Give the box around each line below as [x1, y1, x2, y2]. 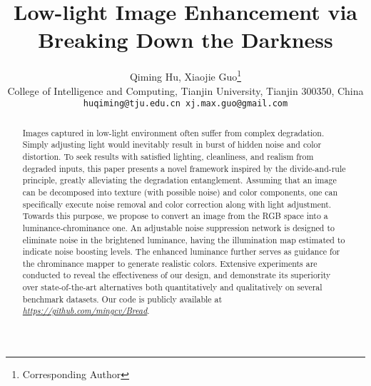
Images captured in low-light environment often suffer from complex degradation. [22, 126, 325, 138]
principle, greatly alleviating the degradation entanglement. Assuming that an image [22, 174, 337, 186]
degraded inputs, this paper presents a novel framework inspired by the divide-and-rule [22, 162, 346, 174]
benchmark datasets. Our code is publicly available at [22, 293, 223, 305]
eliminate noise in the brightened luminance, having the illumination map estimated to [22, 233, 345, 245]
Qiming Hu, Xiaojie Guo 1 [129, 67, 242, 83]
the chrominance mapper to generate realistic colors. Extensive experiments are [22, 257, 317, 269]
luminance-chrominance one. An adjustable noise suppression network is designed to [22, 221, 335, 233]
